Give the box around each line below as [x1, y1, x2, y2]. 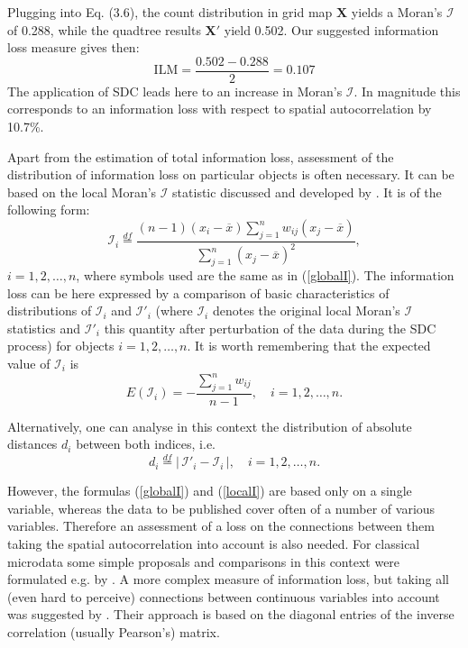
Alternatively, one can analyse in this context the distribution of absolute [7, 416, 412, 435]
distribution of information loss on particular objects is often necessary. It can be [7, 165, 454, 184]
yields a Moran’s [351, 3, 443, 21]
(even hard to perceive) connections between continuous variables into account [7, 587, 440, 606]
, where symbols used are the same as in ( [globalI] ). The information [76, 265, 454, 284]
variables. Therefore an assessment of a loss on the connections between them [7, 516, 435, 535]
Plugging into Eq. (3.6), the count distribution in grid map [7, 3, 333, 21]
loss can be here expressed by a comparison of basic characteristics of [7, 283, 390, 302]
